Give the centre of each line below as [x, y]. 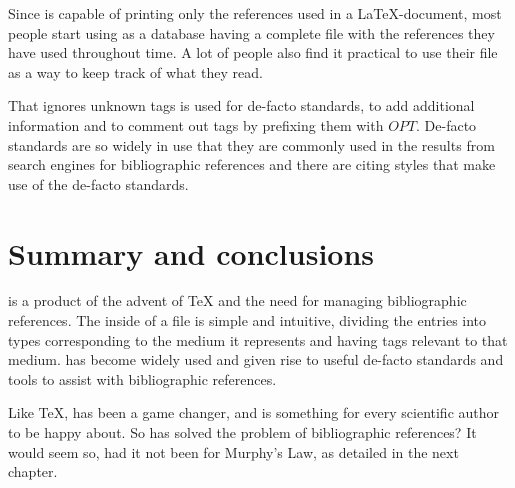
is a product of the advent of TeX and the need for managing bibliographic [237, 300]
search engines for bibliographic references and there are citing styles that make [252, 164]
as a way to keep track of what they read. [135, 71]
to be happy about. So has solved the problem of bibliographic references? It [242, 432]
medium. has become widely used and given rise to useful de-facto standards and [256, 359]
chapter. [33, 471]
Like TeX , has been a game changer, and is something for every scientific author [254, 412]
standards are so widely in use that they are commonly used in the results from [251, 144]
